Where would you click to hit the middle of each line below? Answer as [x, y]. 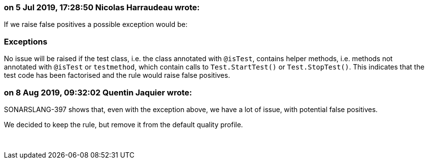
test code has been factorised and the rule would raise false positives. [117, 75]
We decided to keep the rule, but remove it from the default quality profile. [124, 124]
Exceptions [26, 41]
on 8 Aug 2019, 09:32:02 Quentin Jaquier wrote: [98, 92]
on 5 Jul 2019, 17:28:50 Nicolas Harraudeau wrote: [102, 7]
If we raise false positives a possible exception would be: [96, 24]
